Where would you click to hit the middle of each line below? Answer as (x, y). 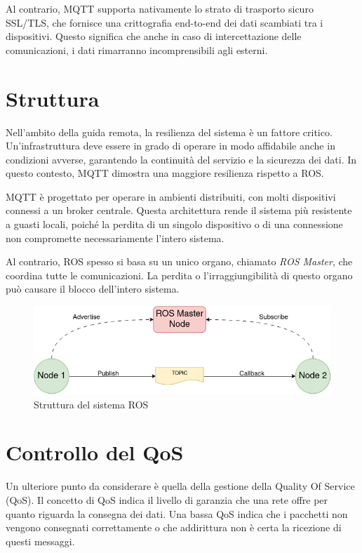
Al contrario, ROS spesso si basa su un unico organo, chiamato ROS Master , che (179, 261)
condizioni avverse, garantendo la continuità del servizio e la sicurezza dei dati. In (181, 159)
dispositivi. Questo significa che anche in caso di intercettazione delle (154, 36)
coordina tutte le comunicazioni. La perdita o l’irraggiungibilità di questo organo (179, 275)
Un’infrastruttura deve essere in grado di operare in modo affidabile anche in (170, 146)
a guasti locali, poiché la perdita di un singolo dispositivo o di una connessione (174, 224)
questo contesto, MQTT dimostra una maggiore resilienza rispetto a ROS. (165, 173)
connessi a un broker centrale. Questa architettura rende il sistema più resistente (179, 210)
